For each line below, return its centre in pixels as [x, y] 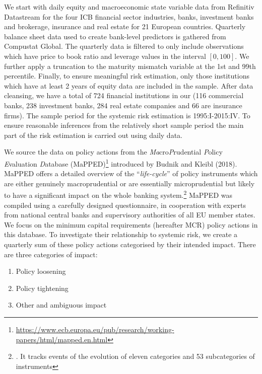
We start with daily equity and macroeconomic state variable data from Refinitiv [129, 7]
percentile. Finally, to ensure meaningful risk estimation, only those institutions [127, 76]
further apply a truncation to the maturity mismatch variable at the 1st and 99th [130, 66]
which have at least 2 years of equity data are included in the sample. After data [129, 85]
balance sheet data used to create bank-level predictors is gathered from [115, 36]
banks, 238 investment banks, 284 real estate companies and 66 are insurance [123, 105]
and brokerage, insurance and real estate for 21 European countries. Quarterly [125, 26]
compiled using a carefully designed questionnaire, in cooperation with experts [125, 205]
